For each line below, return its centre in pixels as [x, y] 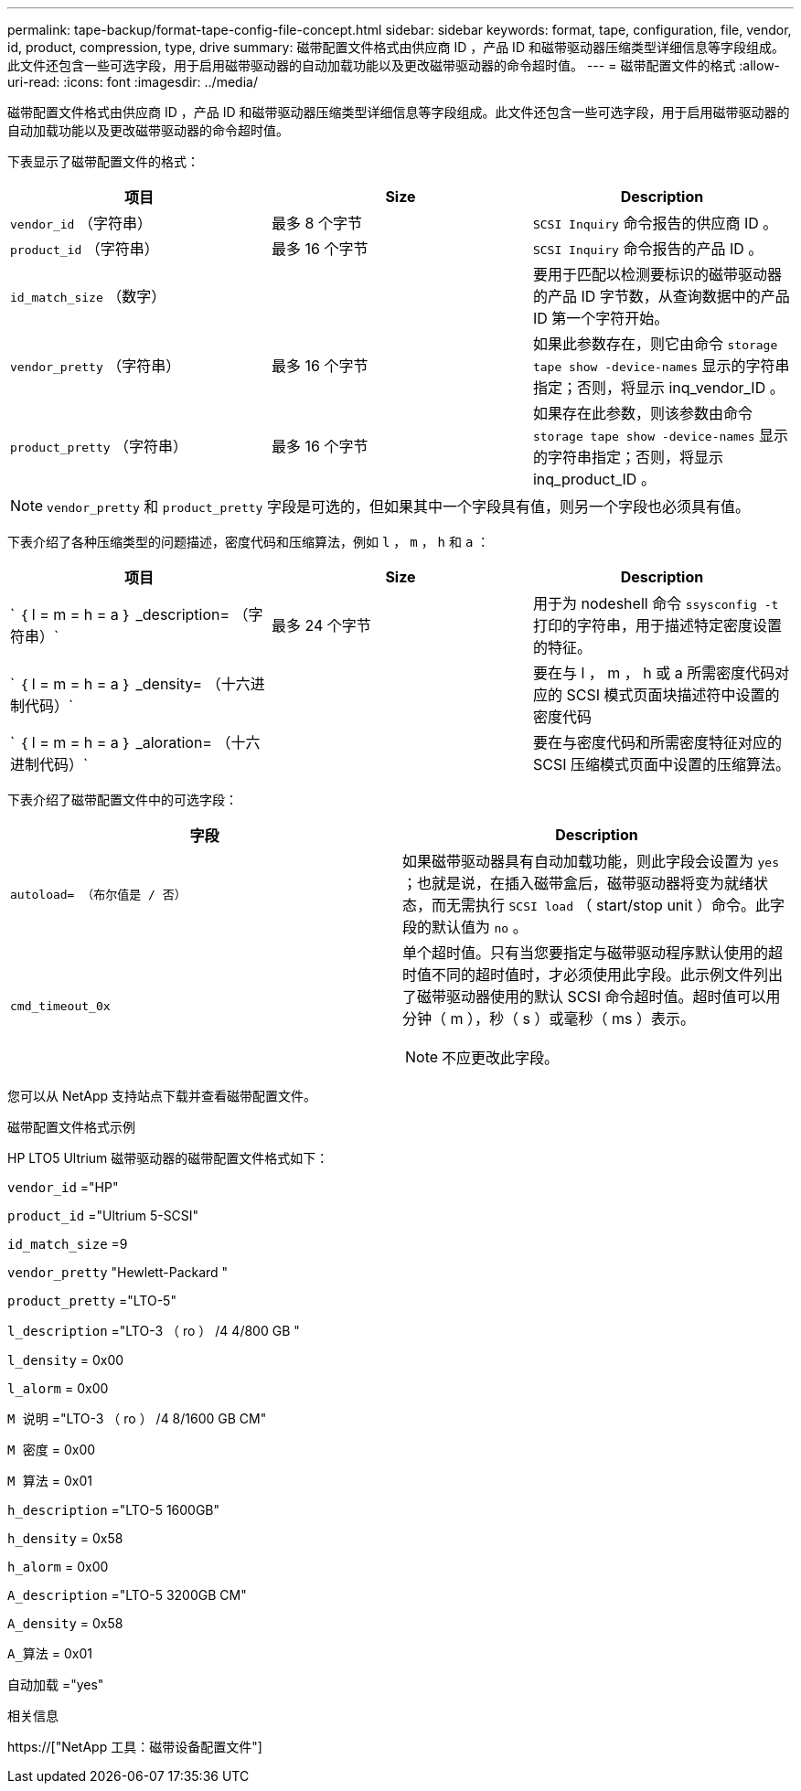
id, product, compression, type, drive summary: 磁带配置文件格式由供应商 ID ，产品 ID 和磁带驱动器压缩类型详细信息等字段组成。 [396, 47]
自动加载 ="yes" [56, 1684]
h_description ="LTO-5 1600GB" [114, 1510]
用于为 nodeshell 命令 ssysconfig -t [656, 603]
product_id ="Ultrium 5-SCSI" [103, 1215]
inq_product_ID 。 [594, 479]
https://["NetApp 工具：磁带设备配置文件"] [135, 1747]
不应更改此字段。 [501, 1058]
